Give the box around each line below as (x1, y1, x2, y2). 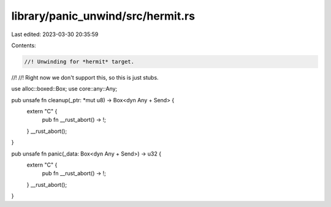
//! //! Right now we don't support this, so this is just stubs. (11, 73, 159, 81)
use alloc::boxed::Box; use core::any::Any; (11, 85, 118, 92)
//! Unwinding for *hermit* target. (24, 58, 135, 65)
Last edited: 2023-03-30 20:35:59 (11, 31, 99, 38)
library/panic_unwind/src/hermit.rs (11, 9, 196, 23)
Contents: (11, 42, 36, 49)
